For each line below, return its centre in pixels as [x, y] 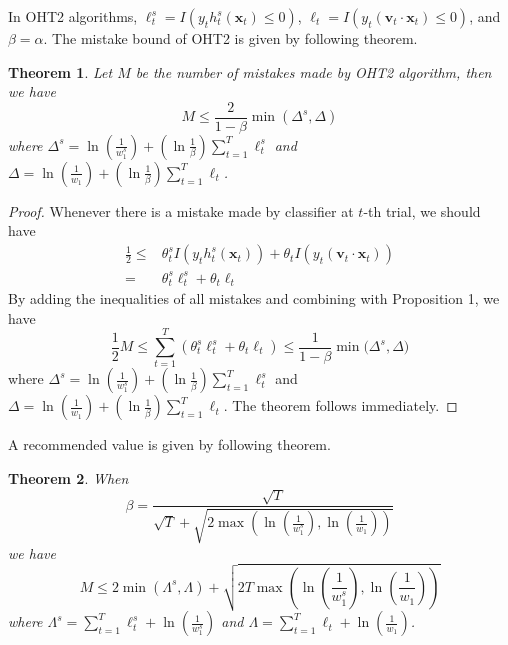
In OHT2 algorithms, [73, 16]
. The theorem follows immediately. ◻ [340, 405]
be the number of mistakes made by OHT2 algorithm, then [313, 71]
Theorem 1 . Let [60, 71]
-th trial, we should [422, 210]
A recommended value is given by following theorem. [169, 444]
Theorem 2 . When [68, 477]
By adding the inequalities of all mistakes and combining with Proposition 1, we [254, 298]
